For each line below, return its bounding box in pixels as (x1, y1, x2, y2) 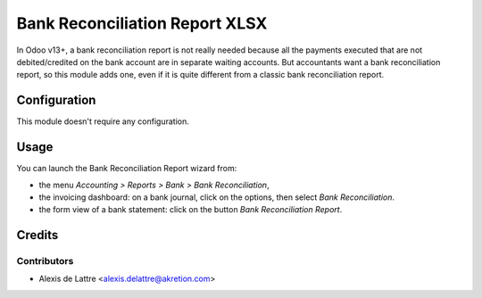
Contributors (16, 255, 74, 268)
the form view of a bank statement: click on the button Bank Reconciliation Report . (38, 204, 343, 215)
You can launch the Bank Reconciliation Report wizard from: (16, 163, 237, 174)
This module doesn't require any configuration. (16, 116, 189, 127)
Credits (16, 228, 59, 243)
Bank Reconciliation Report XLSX (16, 13, 268, 33)
